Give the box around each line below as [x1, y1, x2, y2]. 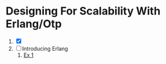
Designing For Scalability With [5, 4, 161, 18]
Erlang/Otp [5, 17, 62, 31]
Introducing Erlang [22, 45, 68, 52]
